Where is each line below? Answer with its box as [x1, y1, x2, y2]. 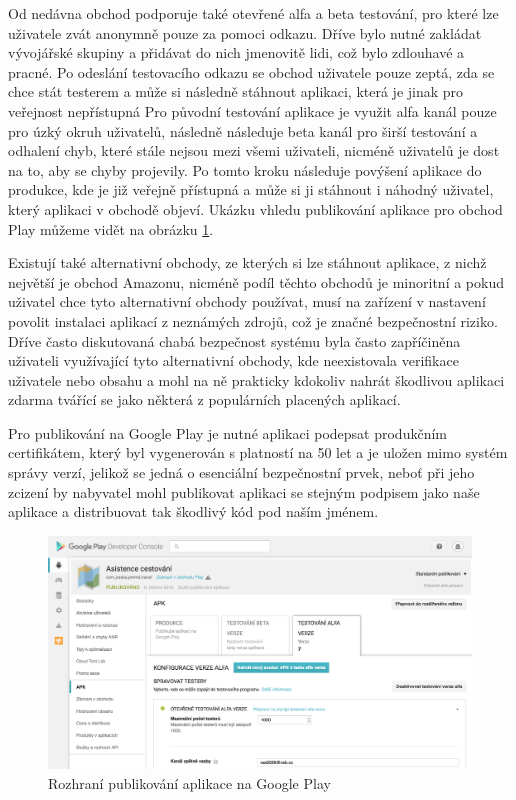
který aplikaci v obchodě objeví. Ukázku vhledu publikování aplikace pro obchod [8, 198, 503, 219]
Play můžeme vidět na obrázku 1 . [8, 218, 214, 239]
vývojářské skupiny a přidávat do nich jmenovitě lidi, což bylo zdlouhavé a [8, 42, 465, 63]
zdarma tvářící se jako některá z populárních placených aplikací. [8, 389, 401, 410]
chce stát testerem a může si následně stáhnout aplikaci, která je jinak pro [8, 81, 464, 102]
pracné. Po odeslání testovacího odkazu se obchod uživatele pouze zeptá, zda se [8, 61, 495, 82]
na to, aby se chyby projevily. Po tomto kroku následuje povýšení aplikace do [8, 159, 482, 180]
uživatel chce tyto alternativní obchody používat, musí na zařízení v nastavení [8, 291, 486, 312]
